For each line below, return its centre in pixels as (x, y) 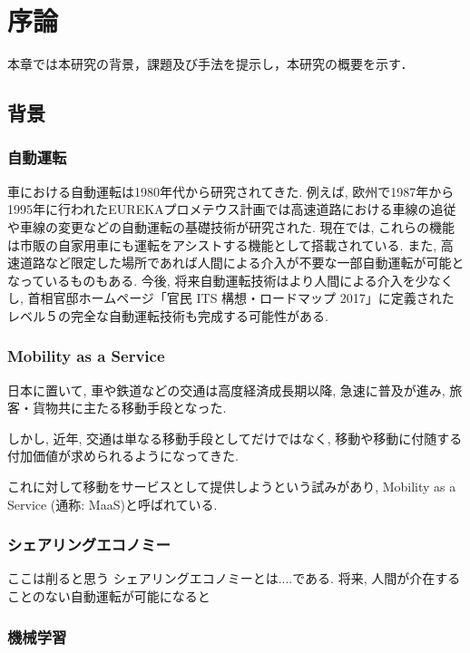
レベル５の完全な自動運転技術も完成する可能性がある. (168, 315)
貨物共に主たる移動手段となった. (129, 408)
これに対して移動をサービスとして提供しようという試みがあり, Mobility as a (232, 487)
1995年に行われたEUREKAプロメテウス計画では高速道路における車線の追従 (232, 209)
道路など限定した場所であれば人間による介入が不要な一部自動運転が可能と (242, 263)
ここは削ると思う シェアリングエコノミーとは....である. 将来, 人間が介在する (234, 578)
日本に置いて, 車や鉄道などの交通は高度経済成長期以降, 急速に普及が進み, (226, 390)
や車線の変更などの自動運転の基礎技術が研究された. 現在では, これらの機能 (231, 226)
